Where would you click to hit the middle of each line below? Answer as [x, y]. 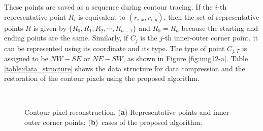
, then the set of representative [211, 16]
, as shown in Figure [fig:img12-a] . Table [186, 58]
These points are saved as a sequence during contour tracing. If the [108, 7]
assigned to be [26, 58]
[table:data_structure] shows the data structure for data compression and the [125, 68]
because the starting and [220, 28]
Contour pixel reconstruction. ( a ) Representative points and [118, 112]
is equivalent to [102, 16]
